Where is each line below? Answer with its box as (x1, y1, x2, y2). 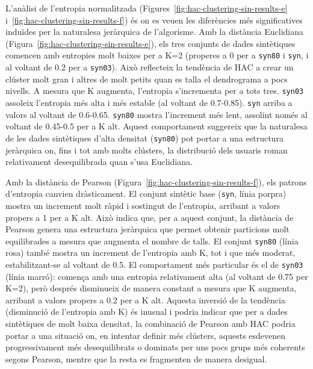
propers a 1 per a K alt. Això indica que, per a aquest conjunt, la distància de (5, 211, 294, 223)
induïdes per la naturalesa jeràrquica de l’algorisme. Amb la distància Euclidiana (5, 25, 304, 38)
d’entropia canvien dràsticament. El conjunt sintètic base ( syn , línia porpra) (5, 187, 287, 200)
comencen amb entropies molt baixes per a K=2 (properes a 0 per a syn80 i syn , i (5, 49, 309, 61)
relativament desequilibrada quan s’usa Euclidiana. (5, 155, 193, 168)
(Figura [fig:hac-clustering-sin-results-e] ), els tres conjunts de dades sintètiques (5, 37, 296, 49)
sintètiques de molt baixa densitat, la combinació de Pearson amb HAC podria (5, 317, 296, 329)
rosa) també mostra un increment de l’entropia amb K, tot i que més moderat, (5, 246, 296, 259)
